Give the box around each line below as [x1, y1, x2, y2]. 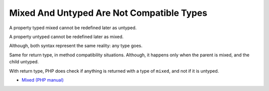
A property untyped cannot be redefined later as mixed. [9, 34, 124, 40]
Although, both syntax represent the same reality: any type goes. [9, 43, 143, 49]
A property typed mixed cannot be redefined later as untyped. [9, 25, 137, 31]
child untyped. [9, 59, 39, 65]
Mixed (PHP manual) [21, 77, 64, 83]
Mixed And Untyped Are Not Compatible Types [9, 7, 208, 18]
